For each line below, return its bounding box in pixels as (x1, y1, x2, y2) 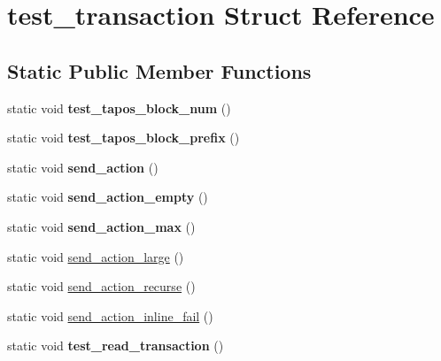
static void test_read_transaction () (7, 336, 224, 355)
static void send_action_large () (7, 247, 184, 265)
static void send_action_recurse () (7, 277, 196, 296)
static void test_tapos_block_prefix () (7, 128, 240, 147)
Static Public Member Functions (7, 57, 312, 84)
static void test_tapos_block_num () (7, 98, 231, 117)
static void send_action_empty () (7, 188, 208, 206)
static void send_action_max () (7, 217, 196, 235)
